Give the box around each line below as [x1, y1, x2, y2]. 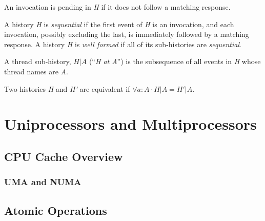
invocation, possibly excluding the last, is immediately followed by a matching [4, 29, 249, 39]
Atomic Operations [4, 202, 107, 218]
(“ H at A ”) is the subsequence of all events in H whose [89, 56, 261, 67]
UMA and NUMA [4, 175, 81, 188]
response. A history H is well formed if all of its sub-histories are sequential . [4, 38, 241, 49]
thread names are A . [4, 66, 68, 76]
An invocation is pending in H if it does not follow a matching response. [4, 2, 231, 12]
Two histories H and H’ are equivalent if [4, 83, 130, 94]
